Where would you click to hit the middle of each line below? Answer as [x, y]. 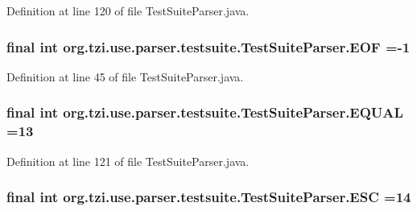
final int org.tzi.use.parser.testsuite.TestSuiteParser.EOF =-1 [208, 46]
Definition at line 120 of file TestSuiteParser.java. [128, 10]
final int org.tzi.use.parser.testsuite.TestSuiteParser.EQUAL [205, 112]
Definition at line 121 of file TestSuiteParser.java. [128, 161]
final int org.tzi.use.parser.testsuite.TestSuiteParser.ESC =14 [209, 197]
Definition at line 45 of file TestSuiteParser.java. [125, 76]
